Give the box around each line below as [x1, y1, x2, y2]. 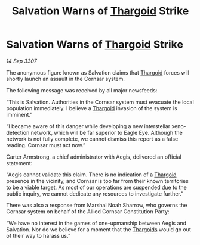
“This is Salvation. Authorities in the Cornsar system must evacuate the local [6, 98, 194, 106]
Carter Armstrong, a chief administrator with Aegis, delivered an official [6, 153, 181, 160]
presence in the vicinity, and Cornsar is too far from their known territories [6, 177, 189, 184]
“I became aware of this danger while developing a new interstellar [6, 122, 171, 129]
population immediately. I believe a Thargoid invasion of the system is [6, 104, 177, 111]
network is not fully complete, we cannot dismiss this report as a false [6, 135, 179, 142]
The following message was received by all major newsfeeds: [6, 86, 158, 94]
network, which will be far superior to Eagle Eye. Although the [30, 129, 183, 136]
